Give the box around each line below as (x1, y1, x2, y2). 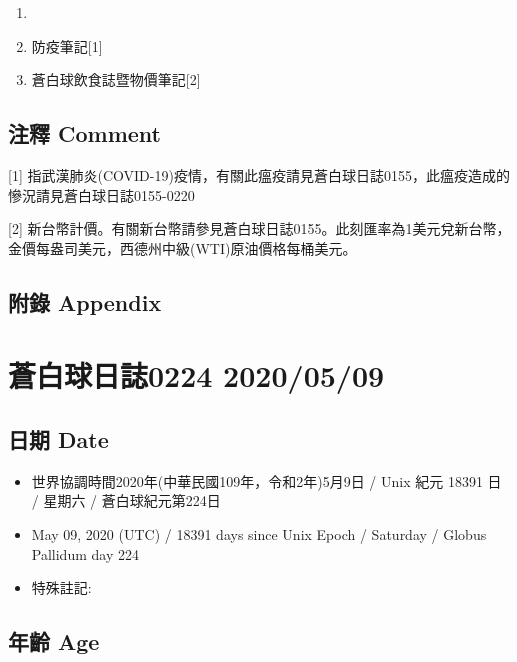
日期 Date (8, 423, 109, 454)
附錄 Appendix (8, 286, 162, 317)
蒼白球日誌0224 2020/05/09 (8, 355, 385, 396)
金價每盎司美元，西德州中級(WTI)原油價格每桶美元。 (8, 237, 357, 258)
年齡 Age (8, 626, 100, 657)
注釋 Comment (8, 118, 162, 149)
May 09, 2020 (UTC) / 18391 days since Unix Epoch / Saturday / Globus (31, 523, 487, 544)
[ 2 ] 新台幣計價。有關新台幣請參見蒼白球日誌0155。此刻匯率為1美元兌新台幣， (8, 218, 511, 239)
